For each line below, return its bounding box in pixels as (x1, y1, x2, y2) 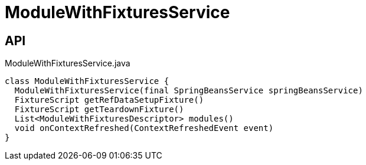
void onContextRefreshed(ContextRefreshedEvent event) (14, 123, 274, 133)
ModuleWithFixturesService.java (5, 58, 130, 69)
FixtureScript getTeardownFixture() (14, 105, 184, 115)
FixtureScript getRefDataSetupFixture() (14, 95, 204, 105)
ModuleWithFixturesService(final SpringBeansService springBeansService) (14, 86, 363, 96)
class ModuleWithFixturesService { (5, 76, 169, 86)
